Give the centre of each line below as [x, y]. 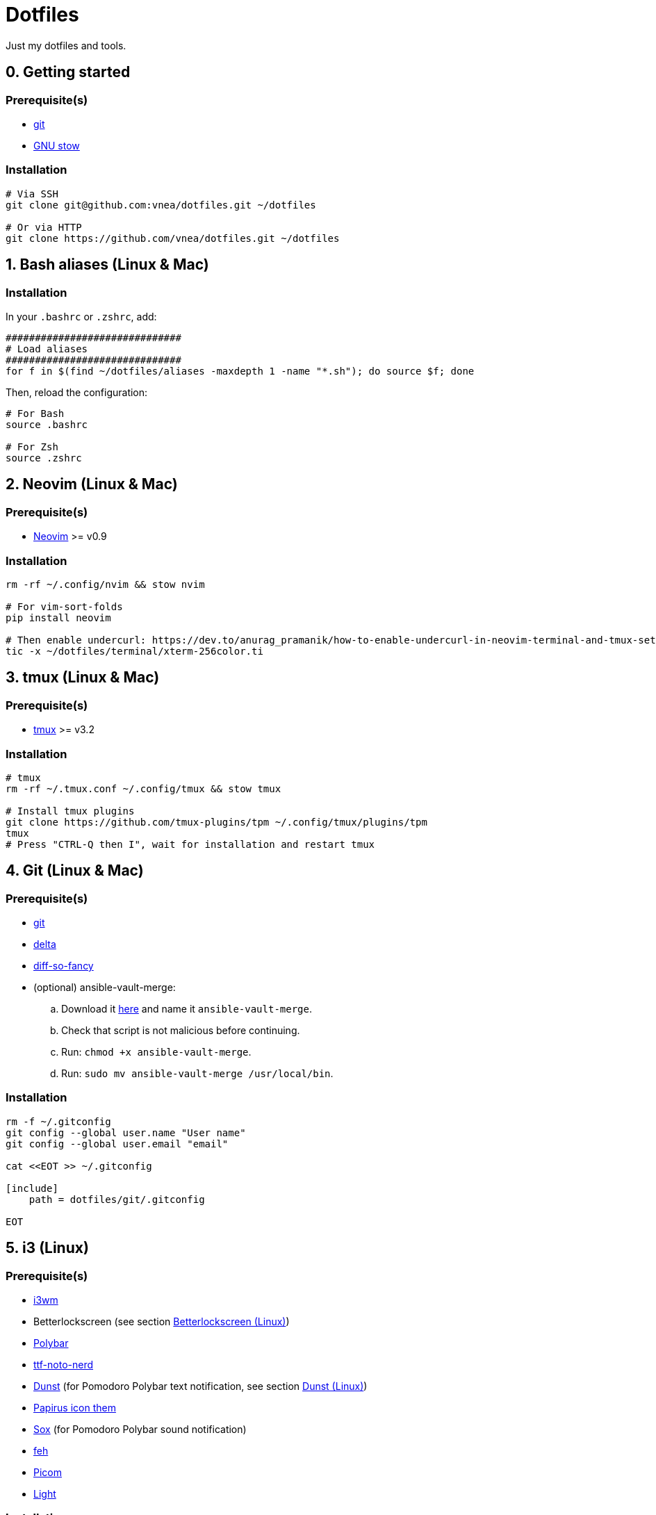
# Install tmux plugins [70, 811]
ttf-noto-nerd [64, 1365]
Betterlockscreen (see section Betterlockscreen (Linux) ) [162, 1322]
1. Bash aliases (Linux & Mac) [107, 265]
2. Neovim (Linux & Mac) [92, 484]
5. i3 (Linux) [47, 1248]
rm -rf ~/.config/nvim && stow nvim [105, 584]
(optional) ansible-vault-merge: [105, 988]
